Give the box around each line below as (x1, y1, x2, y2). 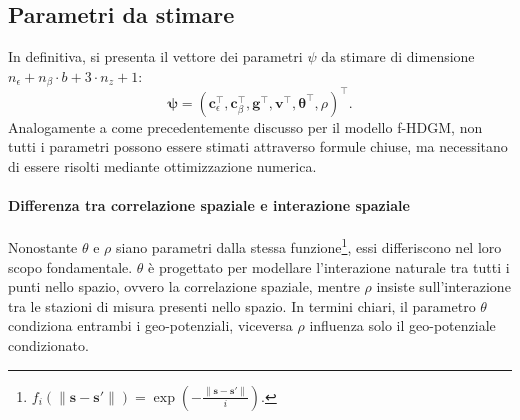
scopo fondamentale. (8, 256, 133, 277)
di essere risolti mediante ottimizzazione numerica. (8, 155, 317, 176)
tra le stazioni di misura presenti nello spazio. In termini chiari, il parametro (8, 295, 476, 316)
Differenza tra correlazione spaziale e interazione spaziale (8, 195, 410, 216)
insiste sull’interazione (376, 276, 511, 297)
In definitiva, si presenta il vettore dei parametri (8, 46, 303, 67)
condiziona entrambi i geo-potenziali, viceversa (8, 315, 293, 336)
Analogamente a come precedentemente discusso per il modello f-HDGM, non (8, 116, 483, 137)
